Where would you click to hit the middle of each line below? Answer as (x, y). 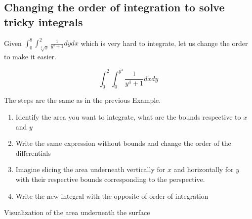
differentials (33, 153)
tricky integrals (43, 22)
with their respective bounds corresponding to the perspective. (110, 179)
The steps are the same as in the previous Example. (83, 100)
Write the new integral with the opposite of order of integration (112, 196)
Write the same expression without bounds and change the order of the (123, 143)
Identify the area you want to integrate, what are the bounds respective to (128, 117)
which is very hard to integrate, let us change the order (164, 43)
